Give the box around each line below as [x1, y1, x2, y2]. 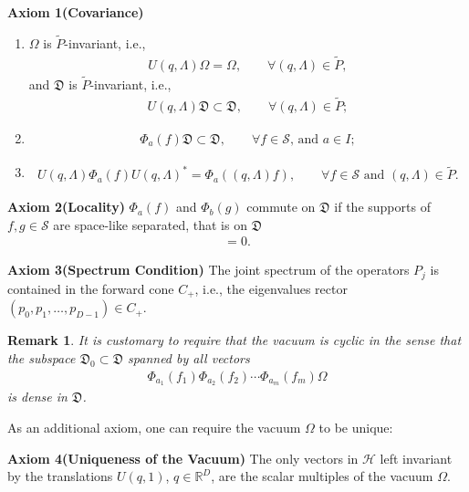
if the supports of [334, 197, 431, 216]
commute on [246, 197, 316, 216]
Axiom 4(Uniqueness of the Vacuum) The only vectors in [7, 448, 359, 467]
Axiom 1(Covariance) [7, 3, 144, 21]
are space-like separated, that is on [53, 215, 247, 234]
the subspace [7, 348, 76, 367]
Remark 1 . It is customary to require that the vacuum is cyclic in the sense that [7, 330, 462, 350]
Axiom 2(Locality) [7, 197, 125, 216]
